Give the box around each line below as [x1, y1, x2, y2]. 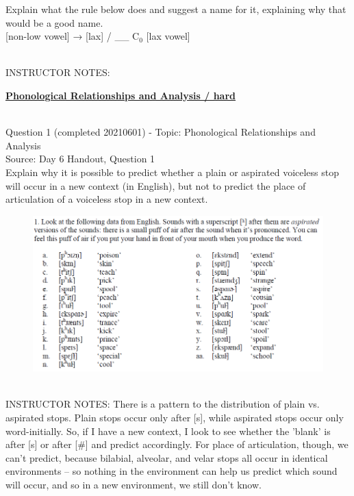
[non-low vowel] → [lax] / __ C [5, 29, 140, 43]
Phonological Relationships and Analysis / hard [5, 88, 236, 102]
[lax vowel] [146, 29, 190, 43]
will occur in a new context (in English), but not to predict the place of [5, 178, 306, 193]
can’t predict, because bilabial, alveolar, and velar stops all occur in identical [5, 450, 328, 464]
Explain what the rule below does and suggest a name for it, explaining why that [5, 2, 346, 16]
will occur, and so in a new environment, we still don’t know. [5, 477, 262, 491]
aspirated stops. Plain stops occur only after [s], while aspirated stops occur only [5, 410, 344, 425]
